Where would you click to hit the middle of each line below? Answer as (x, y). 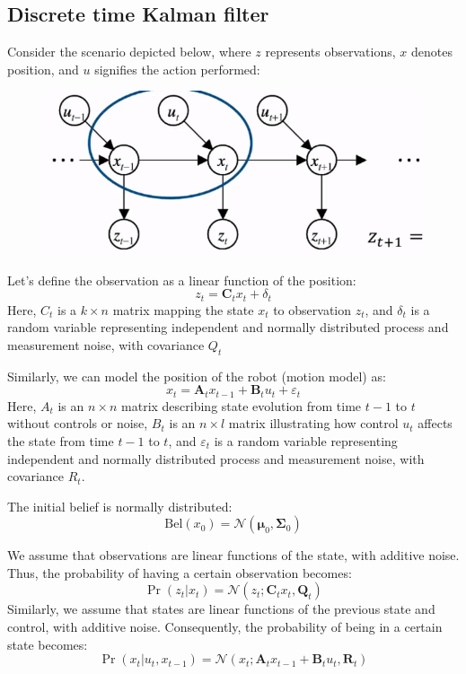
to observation (312, 309)
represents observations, (330, 52)
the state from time (61, 440)
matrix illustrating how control (313, 423)
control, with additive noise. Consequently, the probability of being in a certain (225, 627)
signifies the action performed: (177, 69)
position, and (43, 69)
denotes (431, 52)
